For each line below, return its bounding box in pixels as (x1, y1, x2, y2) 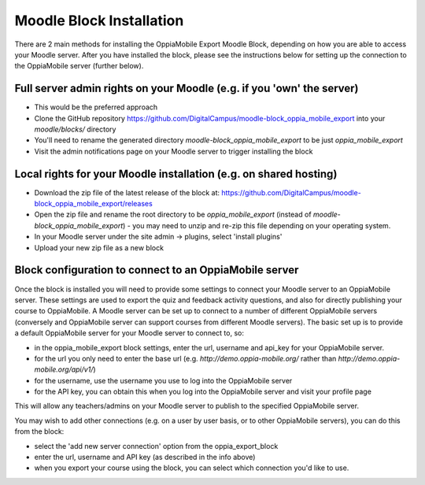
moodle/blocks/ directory (34, 124, 116, 134)
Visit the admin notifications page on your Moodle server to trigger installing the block (34, 146, 313, 156)
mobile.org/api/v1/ (34, 365, 94, 374)
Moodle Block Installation (14, 12, 184, 29)
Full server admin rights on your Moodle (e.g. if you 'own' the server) (14, 82, 359, 95)
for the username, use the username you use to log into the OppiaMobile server (34, 376, 293, 385)
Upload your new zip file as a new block (34, 242, 164, 252)
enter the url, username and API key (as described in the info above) (34, 453, 256, 462)
